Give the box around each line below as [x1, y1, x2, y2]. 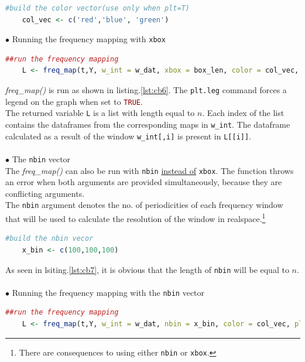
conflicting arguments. [5, 187, 85, 199]
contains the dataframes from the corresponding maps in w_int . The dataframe [5, 118, 290, 130]
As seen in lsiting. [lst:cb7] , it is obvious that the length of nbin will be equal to [5, 263, 289, 275]
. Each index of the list [202, 107, 285, 119]
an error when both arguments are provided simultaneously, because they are [5, 176, 282, 188]
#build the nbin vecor [5, 234, 94, 243]
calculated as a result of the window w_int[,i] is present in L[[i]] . [5, 129, 252, 142]
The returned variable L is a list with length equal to [5, 107, 195, 119]
